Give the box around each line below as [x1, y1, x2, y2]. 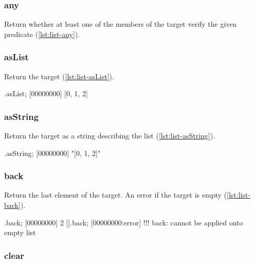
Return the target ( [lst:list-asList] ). [4, 71, 114, 81]
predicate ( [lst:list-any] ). [4, 28, 80, 39]
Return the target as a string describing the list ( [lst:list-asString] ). [4, 130, 215, 141]
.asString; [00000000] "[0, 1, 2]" [4, 147, 101, 158]
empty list [4, 227, 36, 238]
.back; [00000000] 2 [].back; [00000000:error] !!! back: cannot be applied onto [4, 217, 243, 227]
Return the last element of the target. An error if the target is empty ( [4, 189, 227, 200]
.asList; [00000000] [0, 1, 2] [4, 88, 88, 99]
